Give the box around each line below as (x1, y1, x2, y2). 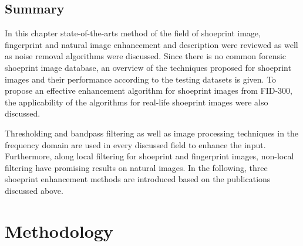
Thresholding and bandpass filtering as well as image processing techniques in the (5, 127, 299, 139)
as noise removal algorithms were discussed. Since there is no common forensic (5, 50, 287, 62)
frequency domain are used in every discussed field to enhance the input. (5, 138, 266, 151)
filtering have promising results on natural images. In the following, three (5, 161, 268, 173)
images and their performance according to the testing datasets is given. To (5, 73, 277, 85)
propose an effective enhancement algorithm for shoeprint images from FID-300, (5, 84, 293, 97)
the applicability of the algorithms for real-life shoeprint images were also (5, 95, 268, 108)
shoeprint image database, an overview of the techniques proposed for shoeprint (5, 61, 291, 73)
